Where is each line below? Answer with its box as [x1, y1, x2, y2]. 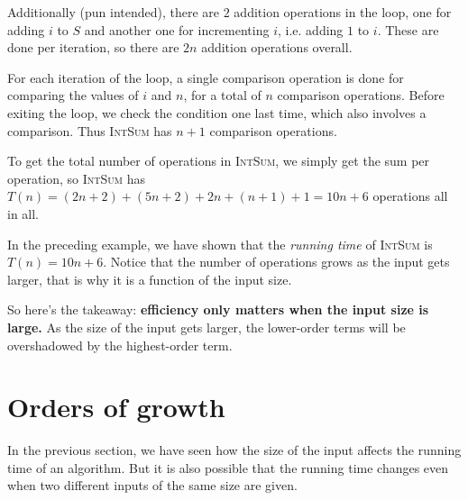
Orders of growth [7, 388, 225, 425]
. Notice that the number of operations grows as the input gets [103, 252, 450, 271]
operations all [372, 186, 448, 205]
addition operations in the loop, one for [234, 3, 452, 21]
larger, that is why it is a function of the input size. [7, 269, 292, 288]
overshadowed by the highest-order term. [7, 335, 233, 354]
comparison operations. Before [277, 86, 445, 105]
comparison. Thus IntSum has [7, 121, 172, 140]
